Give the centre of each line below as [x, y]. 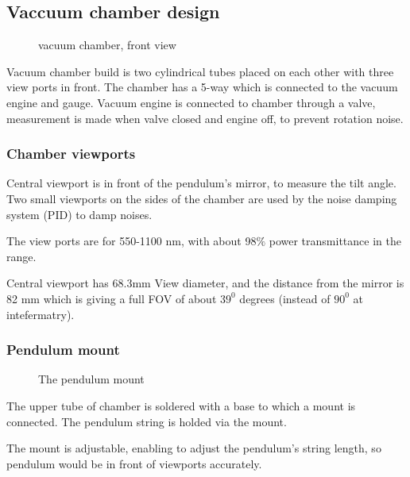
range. [21, 256]
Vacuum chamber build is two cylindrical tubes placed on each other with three [200, 71]
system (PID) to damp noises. [79, 214]
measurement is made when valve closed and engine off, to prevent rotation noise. [205, 118]
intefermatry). [41, 314]
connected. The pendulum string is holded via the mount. [147, 421]
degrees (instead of [285, 298]
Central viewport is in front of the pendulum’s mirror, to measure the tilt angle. [201, 183]
